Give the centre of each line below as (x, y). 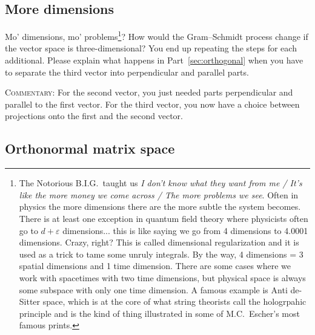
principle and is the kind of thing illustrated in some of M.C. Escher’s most (159, 313)
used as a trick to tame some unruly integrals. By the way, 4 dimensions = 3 (161, 254)
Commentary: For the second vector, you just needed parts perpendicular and (149, 92)
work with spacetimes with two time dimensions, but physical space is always (162, 277)
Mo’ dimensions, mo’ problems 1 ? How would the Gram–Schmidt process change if (157, 35)
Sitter (30, 301)
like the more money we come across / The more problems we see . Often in (159, 194)
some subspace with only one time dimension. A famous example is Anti (153, 289)
